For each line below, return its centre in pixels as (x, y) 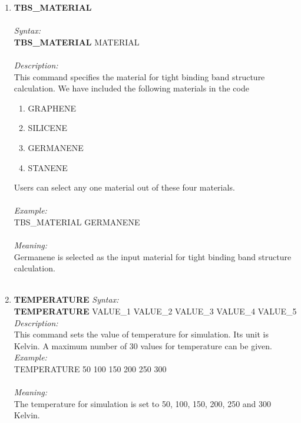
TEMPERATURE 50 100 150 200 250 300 (90, 369)
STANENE (48, 167)
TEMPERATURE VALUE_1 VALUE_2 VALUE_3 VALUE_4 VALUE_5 (155, 311)
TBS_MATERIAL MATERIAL (77, 42)
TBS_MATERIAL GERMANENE (77, 222)
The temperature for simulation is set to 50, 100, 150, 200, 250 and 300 (143, 403)
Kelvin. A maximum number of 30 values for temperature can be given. (143, 345)
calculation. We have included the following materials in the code (131, 88)
